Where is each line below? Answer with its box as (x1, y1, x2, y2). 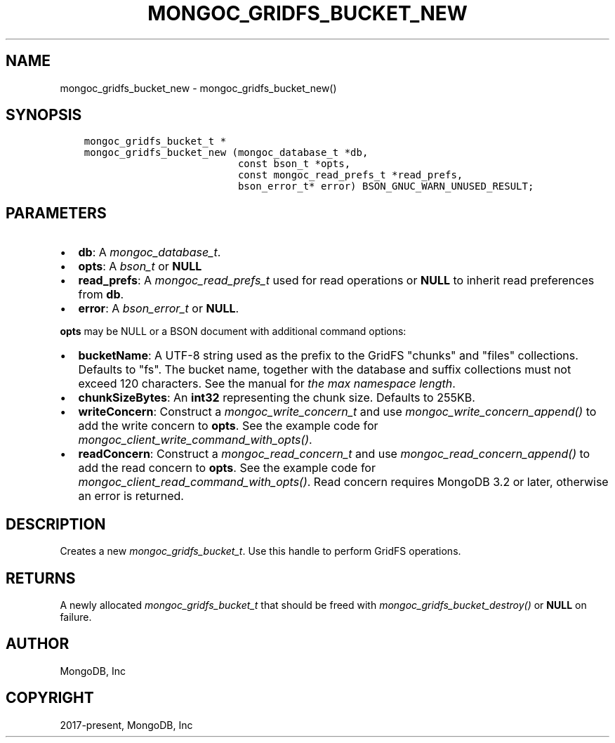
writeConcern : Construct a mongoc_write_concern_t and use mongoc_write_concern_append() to (78, 405, 597, 419)
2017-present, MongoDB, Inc (60, 718, 193, 731)
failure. (60, 610, 92, 623)
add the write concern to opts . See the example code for (78, 419, 378, 433)
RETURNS (6, 569, 76, 587)
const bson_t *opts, (237, 158, 351, 170)
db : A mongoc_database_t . (78, 245, 221, 260)
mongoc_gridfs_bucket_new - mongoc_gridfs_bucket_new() (60, 81, 337, 94)
